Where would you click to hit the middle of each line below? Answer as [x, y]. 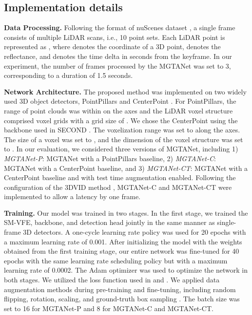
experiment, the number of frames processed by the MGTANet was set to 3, [117, 65]
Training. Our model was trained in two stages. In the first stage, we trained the [126, 213]
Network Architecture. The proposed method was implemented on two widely [125, 91]
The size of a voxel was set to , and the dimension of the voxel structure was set [124, 139]
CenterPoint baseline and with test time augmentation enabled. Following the [120, 177]
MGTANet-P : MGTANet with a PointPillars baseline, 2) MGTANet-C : [110, 158]
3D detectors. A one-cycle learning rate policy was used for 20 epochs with [135, 232]
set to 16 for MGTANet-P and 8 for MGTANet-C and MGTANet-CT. [109, 308]
